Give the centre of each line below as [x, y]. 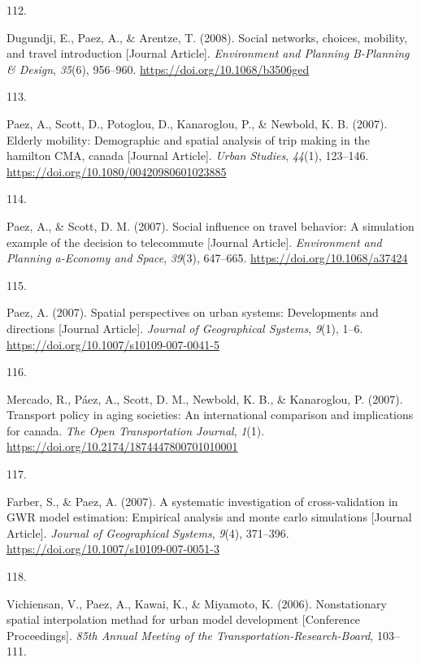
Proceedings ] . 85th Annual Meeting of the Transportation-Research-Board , [190, 635]
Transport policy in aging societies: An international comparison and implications [210, 415]
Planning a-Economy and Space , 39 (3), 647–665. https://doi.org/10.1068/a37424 [207, 258]
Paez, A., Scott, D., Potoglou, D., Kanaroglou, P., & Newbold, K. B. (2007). [197, 123]
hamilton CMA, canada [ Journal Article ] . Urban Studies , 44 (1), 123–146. [188, 156]
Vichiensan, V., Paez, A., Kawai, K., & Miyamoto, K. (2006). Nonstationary [197, 603]
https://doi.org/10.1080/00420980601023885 [117, 171]
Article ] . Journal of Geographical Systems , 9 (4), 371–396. [148, 532]
